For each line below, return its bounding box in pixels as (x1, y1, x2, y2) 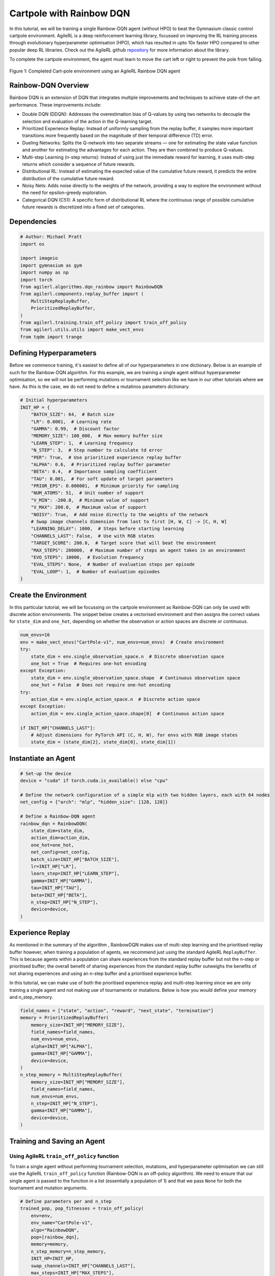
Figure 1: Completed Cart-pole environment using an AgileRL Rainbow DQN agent (9, 68, 180, 74)
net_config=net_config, (31, 849, 90, 855)
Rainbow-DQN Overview (9, 81, 89, 90)
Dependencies (9, 217, 57, 226)
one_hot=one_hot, (31, 842, 74, 848)
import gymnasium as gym (20, 262, 82, 268)
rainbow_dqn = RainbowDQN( (20, 821, 88, 826)
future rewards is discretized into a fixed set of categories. (22, 204, 145, 210)
